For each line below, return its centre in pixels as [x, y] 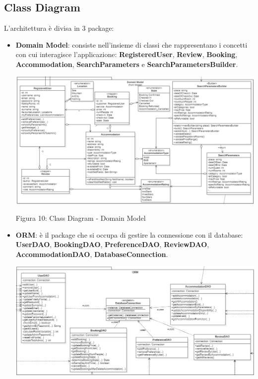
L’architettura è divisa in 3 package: [59, 28]
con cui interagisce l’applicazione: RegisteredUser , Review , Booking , [127, 54]
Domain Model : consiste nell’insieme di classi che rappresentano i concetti [131, 44]
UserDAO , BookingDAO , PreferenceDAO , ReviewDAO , [112, 244]
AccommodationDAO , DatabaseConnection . [92, 254]
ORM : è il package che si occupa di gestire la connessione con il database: [129, 234]
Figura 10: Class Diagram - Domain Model [81, 218]
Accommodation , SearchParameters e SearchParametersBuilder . [127, 64]
